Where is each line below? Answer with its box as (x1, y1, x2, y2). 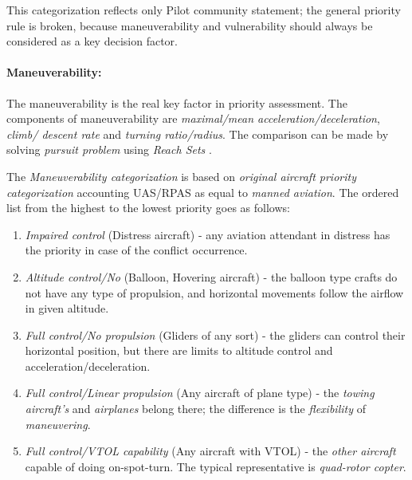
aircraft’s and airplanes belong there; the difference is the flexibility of (25, 400, 366, 417)
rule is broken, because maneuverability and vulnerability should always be (6, 17, 373, 33)
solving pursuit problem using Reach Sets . (6, 141, 212, 158)
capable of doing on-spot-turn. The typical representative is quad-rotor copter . (25, 458, 406, 474)
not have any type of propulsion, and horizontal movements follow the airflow (25, 284, 404, 301)
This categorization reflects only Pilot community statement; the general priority (6, 2, 401, 18)
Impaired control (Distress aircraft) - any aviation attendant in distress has (25, 226, 390, 242)
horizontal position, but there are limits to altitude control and (25, 342, 333, 359)
